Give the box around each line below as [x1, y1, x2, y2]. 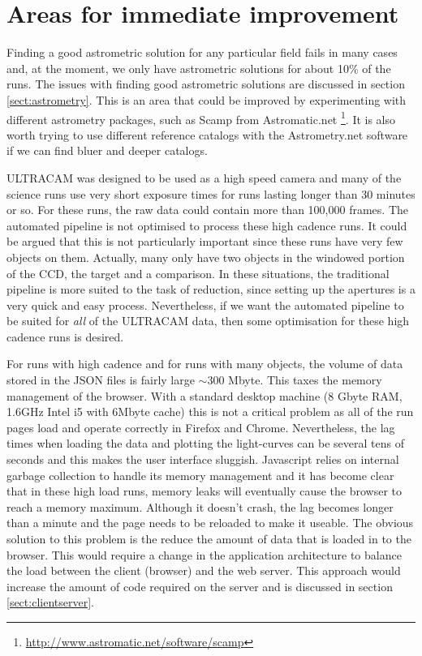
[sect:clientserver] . [6, 594, 94, 611]
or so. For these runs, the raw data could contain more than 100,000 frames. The [6, 201, 408, 218]
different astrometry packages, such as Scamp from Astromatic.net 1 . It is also [6, 108, 396, 127]
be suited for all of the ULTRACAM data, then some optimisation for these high [6, 312, 410, 329]
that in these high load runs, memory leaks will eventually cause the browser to [6, 482, 403, 500]
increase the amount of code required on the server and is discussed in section [6, 577, 393, 594]
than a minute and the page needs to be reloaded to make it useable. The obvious [6, 514, 414, 531]
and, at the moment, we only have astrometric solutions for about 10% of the [6, 59, 391, 76]
